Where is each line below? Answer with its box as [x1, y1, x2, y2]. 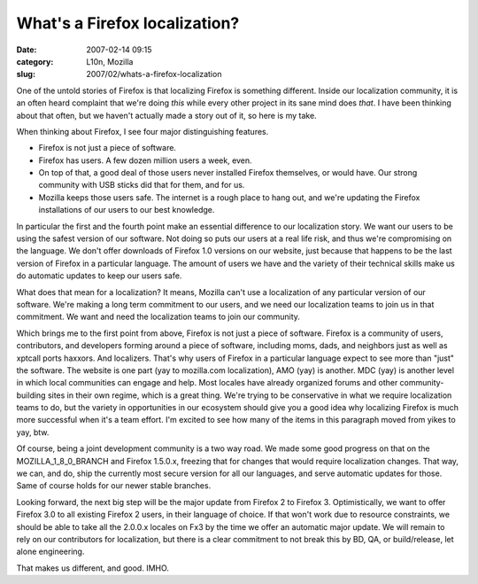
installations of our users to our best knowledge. [38, 205, 215, 215]
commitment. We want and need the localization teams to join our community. [16, 311, 301, 323]
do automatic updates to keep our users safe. [16, 270, 182, 281]
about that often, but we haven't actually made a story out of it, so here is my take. [16, 110, 318, 121]
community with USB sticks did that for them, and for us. [38, 180, 245, 191]
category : [16, 56, 54, 66]
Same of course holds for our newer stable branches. [16, 480, 212, 491]
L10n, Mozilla [86, 56, 134, 66]
